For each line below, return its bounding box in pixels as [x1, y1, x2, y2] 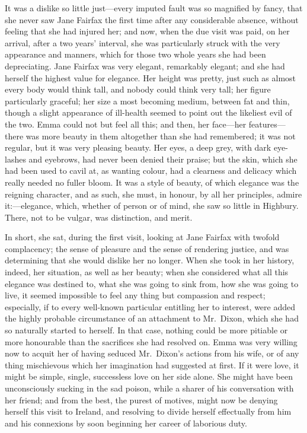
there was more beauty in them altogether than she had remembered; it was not [5, 129, 296, 142]
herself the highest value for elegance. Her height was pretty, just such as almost [5, 71, 296, 84]
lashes [5, 152, 26, 165]
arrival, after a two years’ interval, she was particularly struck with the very [5, 36, 280, 49]
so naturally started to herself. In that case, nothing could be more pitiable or [5, 324, 288, 336]
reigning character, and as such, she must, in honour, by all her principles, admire [5, 187, 302, 200]
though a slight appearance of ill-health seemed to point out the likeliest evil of [5, 106, 292, 119]
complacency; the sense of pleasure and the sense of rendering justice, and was [5, 242, 289, 254]
